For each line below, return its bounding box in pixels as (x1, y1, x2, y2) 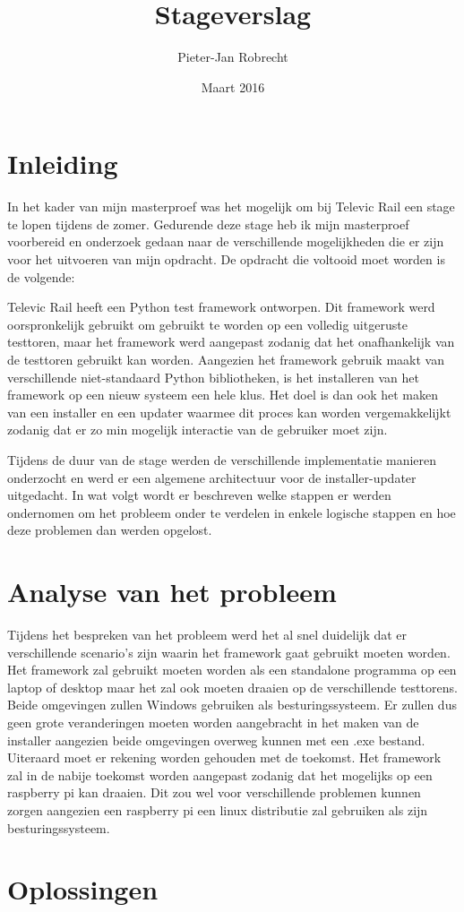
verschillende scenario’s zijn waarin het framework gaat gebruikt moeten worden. (7, 642, 451, 661)
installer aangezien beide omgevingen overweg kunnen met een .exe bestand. (7, 730, 425, 749)
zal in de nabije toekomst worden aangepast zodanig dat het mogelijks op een (7, 765, 433, 784)
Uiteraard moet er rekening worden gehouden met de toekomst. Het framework (7, 748, 442, 767)
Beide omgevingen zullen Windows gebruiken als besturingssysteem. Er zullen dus (7, 695, 457, 714)
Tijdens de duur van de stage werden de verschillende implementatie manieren (7, 450, 437, 469)
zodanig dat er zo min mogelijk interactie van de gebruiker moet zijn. (7, 420, 388, 439)
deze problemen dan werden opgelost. (7, 521, 212, 539)
